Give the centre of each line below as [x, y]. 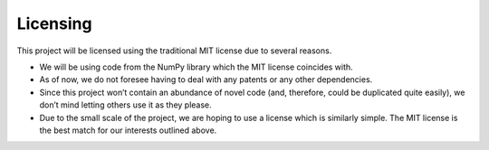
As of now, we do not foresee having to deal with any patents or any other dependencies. [206, 80]
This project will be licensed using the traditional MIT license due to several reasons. [174, 51]
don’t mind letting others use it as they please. [125, 105]
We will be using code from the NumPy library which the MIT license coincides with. [196, 67]
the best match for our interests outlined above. [128, 130]
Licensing [54, 23]
